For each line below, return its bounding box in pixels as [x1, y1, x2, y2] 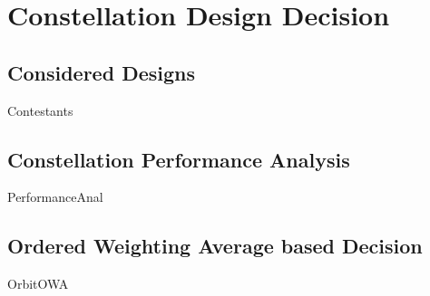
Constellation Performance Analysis [7, 145, 350, 173]
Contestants [7, 100, 73, 119]
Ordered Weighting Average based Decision [7, 232, 423, 260]
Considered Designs [7, 58, 195, 86]
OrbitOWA [7, 274, 69, 293]
